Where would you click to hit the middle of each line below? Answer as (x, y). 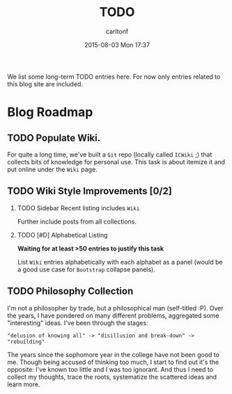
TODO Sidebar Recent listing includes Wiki (78, 208)
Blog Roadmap (50, 112)
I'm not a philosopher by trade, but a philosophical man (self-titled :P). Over (116, 308)
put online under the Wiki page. (52, 169)
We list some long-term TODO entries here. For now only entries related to (114, 77)
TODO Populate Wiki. (54, 137)
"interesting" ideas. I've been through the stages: (78, 323)
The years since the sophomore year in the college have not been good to (113, 354)
